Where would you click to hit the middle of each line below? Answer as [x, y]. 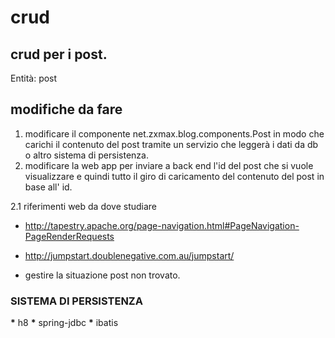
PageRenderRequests [69, 236]
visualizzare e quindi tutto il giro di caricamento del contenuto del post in [174, 176]
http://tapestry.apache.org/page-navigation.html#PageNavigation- [162, 225]
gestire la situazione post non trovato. [102, 275]
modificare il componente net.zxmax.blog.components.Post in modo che [174, 133]
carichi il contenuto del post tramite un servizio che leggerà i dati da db [171, 144]
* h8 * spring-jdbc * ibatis [64, 323]
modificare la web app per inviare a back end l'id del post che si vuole [169, 165]
